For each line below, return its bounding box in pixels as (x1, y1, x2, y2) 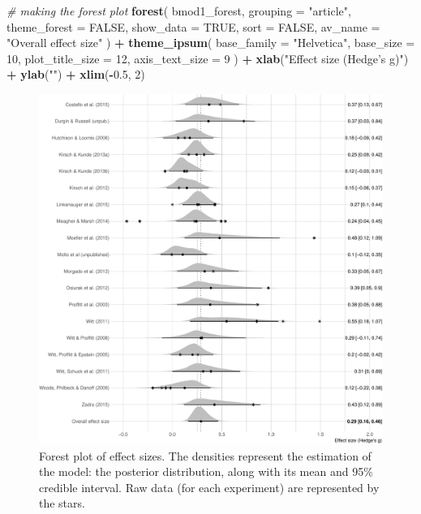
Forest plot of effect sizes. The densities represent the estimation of (39, 447, 372, 464)
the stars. (39, 495, 85, 512)
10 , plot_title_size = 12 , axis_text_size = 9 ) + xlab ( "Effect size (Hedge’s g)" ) (6, 49, 409, 66)
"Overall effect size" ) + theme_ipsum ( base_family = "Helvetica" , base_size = (6, 34, 415, 51)
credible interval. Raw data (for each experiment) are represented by (39, 478, 380, 495)
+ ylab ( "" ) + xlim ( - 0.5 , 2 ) (6, 66, 145, 83)
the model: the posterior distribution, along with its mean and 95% (39, 463, 373, 480)
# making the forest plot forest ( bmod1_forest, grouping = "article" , (6, 2, 351, 19)
